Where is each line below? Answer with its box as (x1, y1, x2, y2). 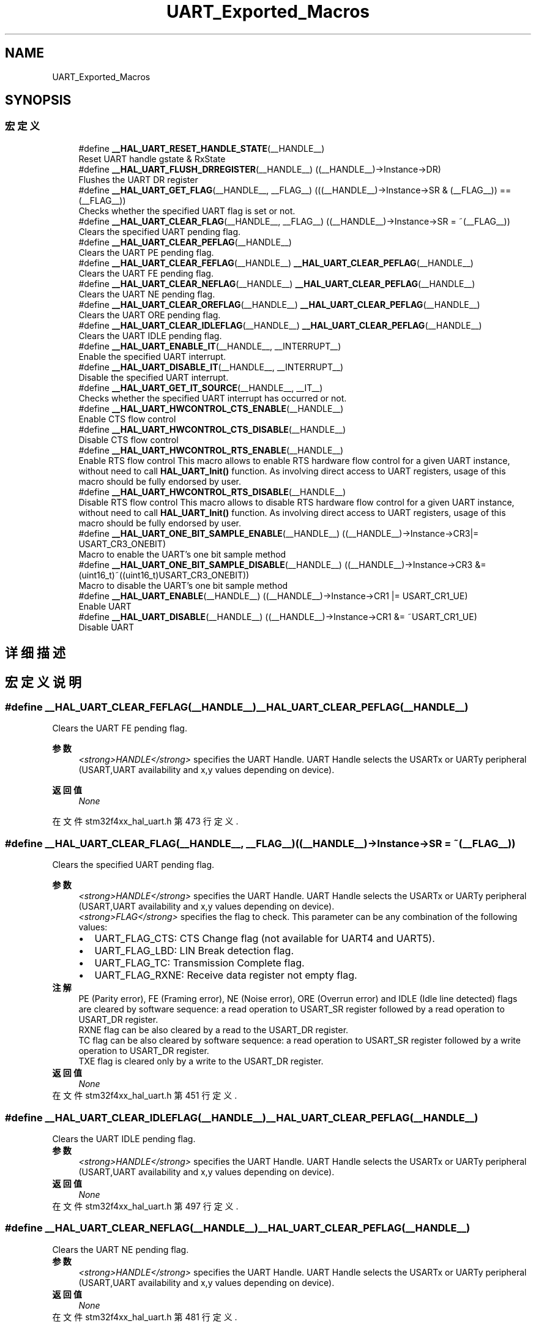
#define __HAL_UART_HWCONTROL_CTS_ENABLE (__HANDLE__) (78, 403, 344, 414)
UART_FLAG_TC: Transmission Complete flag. (94, 957, 305, 970)
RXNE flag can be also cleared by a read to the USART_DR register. (78, 1025, 349, 1036)
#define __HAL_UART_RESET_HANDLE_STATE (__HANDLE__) (78, 143, 325, 154)
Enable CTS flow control (78, 413, 176, 424)
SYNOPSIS (5, 92, 72, 108)
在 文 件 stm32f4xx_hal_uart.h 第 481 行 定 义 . (52, 1311, 237, 1322)
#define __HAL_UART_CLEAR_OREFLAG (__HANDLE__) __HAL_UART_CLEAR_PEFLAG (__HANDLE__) (78, 299, 480, 310)
